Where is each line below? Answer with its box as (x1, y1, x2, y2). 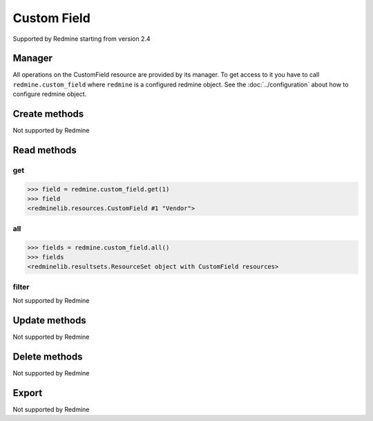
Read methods (12, 144, 77, 156)
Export (12, 387, 43, 399)
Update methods (12, 315, 86, 326)
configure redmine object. (12, 90, 87, 98)
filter (12, 282, 30, 292)
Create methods (12, 108, 84, 120)
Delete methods (12, 350, 83, 362)
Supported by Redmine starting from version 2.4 (12, 35, 151, 43)
